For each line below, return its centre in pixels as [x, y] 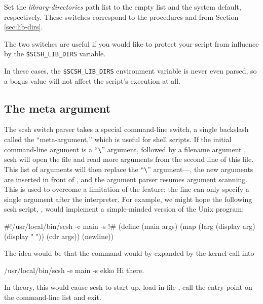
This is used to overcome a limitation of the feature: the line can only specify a [127, 189]
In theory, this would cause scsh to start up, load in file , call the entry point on [128, 287]
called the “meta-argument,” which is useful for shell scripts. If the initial [118, 139]
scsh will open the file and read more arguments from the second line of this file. [129, 159]
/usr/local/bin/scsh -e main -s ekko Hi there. [74, 270]
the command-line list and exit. [53, 297]
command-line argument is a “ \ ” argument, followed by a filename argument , [125, 149]
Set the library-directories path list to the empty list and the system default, [123, 7]
